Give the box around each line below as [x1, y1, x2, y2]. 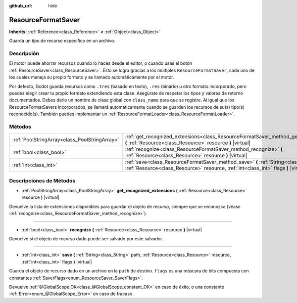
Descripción [9, 50, 40, 57]
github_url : [9, 3, 32, 8]
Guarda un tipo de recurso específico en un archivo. [9, 38, 116, 44]
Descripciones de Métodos [9, 177, 76, 184]
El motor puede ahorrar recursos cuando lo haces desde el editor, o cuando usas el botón [9, 60, 193, 66]
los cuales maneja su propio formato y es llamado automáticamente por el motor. [9, 74, 174, 80]
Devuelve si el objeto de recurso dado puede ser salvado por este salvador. [9, 236, 163, 242]
